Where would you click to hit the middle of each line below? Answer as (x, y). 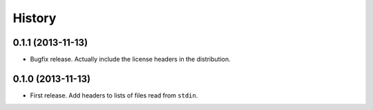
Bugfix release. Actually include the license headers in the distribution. (130, 59)
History (35, 18)
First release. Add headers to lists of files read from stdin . (114, 95)
